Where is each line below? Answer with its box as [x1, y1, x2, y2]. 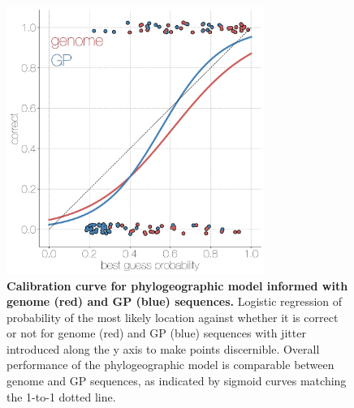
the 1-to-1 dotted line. [6, 388, 116, 405]
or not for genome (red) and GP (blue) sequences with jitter [6, 324, 306, 341]
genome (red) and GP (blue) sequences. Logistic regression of [6, 293, 343, 310]
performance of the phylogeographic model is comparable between [6, 356, 335, 373]
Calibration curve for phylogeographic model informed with [6, 277, 348, 294]
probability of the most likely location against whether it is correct [6, 308, 339, 325]
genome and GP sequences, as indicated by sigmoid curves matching [6, 372, 347, 389]
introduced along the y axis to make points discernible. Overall [6, 340, 320, 357]
